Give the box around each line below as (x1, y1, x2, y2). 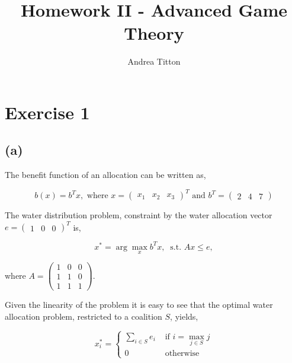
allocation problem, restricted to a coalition (5, 310, 162, 322)
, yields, (170, 310, 198, 322)
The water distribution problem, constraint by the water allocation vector (5, 209, 272, 221)
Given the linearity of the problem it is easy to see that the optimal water (5, 298, 273, 311)
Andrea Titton (127, 55, 181, 68)
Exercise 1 (5, 100, 90, 124)
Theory (124, 21, 184, 45)
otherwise (165, 349, 200, 358)
